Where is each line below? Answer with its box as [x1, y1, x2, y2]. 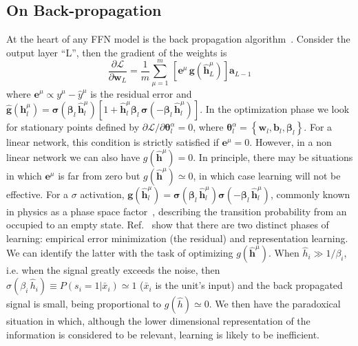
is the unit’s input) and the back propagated [155, 278, 343, 292]
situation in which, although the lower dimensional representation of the [6, 314, 310, 328]
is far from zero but [58, 168, 140, 182]
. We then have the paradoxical [209, 296, 341, 311]
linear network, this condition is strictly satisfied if [6, 135, 219, 149]
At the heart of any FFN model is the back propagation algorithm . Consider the [6, 32, 350, 46]
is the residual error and [90, 86, 192, 100]
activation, [80, 186, 125, 201]
